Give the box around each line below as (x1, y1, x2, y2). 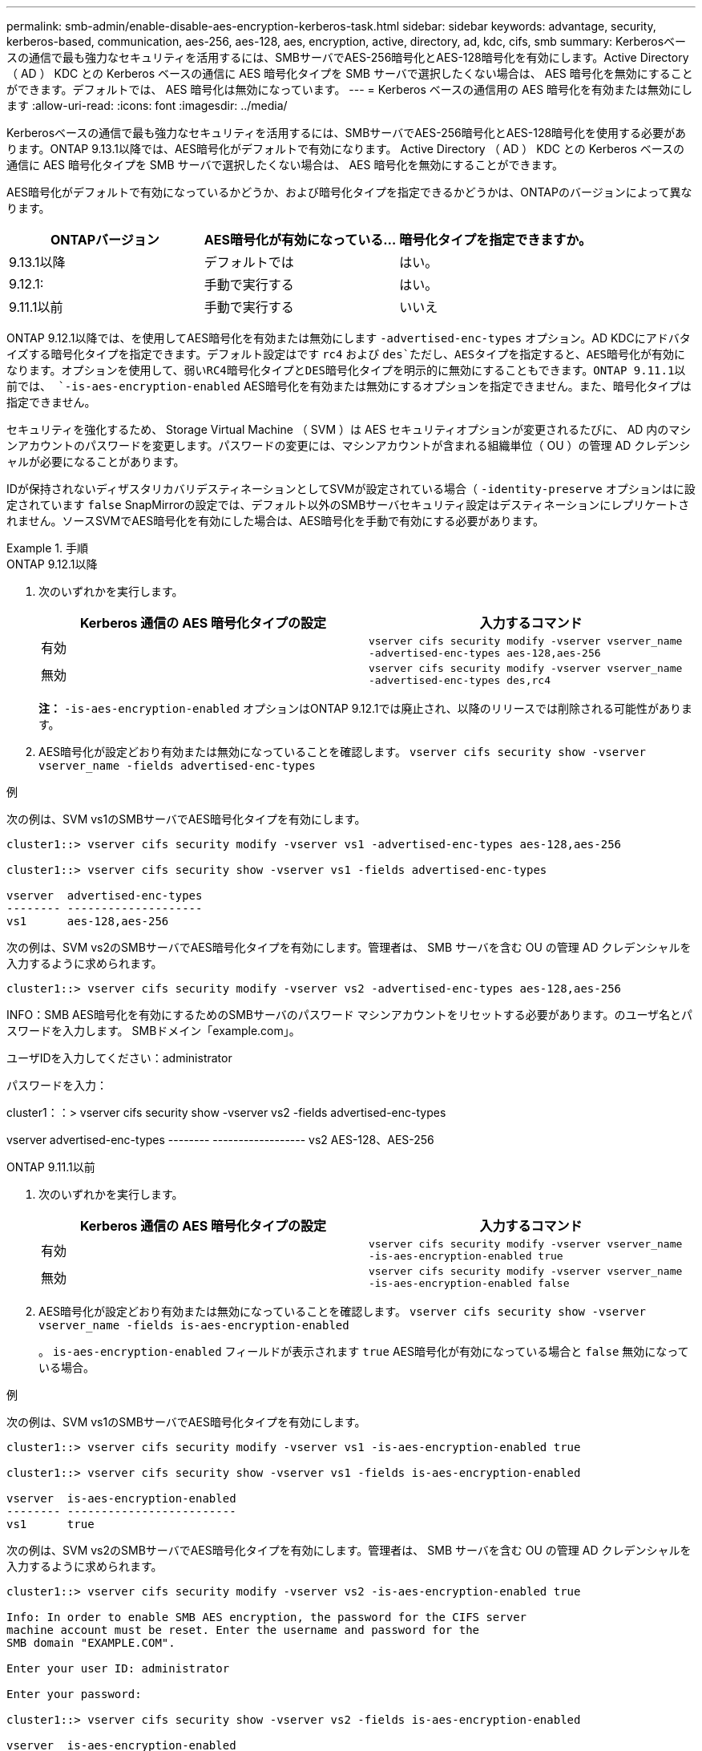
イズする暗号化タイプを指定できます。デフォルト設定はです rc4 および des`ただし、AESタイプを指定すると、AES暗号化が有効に (6, 347, 686, 361)
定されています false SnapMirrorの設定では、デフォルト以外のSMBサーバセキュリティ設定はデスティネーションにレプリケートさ (6, 498, 690, 512)
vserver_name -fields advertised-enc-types (38, 759, 316, 772)
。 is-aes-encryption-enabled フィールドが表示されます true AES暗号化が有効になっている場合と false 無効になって (38, 1345, 689, 1358)
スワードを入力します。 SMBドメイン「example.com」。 (6, 1024, 301, 1037)
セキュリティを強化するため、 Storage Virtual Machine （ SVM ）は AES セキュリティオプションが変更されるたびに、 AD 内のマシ (6, 423, 692, 436)
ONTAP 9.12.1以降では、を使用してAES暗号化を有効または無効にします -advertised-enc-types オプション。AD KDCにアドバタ (6, 331, 691, 345)
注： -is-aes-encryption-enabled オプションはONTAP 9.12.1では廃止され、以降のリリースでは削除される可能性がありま (38, 702, 693, 715)
